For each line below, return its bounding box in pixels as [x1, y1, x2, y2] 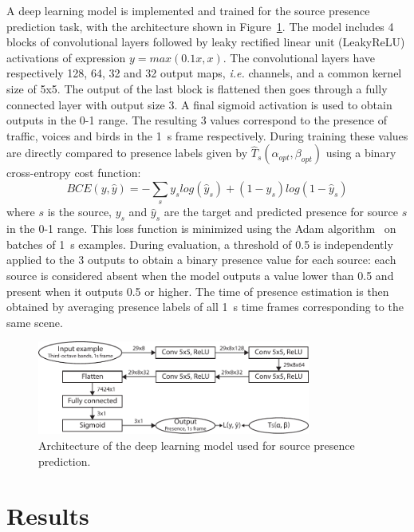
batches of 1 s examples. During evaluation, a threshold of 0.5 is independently [6, 235, 393, 252]
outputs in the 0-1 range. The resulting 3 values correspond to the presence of [6, 112, 387, 128]
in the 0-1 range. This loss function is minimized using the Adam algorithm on [6, 220, 396, 237]
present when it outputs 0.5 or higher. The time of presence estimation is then [6, 282, 389, 299]
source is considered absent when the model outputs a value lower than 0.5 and [6, 266, 394, 283]
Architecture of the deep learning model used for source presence [38, 437, 355, 454]
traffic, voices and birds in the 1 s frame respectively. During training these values [6, 127, 408, 144]
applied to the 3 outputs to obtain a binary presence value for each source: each [6, 251, 396, 268]
